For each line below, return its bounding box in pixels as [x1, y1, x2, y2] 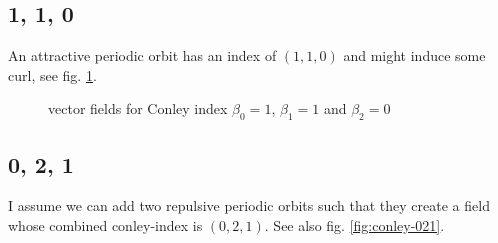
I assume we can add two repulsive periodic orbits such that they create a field [8, 195, 490, 216]
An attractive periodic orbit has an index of [8, 45, 277, 66]
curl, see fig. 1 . [8, 64, 97, 85]
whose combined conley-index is [8, 214, 203, 235]
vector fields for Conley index [48, 98, 228, 119]
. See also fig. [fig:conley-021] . [264, 214, 445, 235]
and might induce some [343, 45, 486, 66]
